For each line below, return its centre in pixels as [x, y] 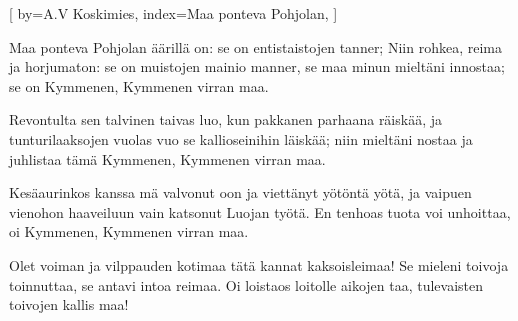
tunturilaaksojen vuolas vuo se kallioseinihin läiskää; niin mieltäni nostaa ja [241, 138]
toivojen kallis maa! [69, 304]
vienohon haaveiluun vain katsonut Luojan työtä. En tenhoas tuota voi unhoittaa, [260, 211]
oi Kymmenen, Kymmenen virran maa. [129, 231]
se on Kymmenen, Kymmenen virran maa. [139, 85]
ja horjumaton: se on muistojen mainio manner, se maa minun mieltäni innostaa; [257, 66]
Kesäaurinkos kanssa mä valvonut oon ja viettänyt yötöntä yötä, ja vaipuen [240, 192]
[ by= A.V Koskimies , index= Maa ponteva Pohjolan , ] [173, 13]
